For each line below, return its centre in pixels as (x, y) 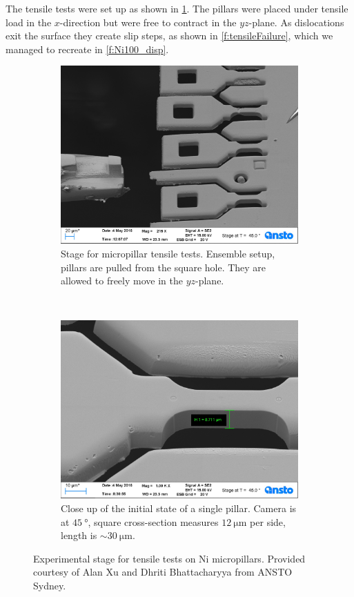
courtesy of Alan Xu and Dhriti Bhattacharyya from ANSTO (163, 572)
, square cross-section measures (153, 521)
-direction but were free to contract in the (148, 22)
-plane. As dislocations (296, 22)
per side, (268, 521)
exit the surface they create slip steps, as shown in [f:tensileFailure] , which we (169, 36)
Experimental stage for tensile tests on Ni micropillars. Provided (169, 558)
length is (79, 535)
